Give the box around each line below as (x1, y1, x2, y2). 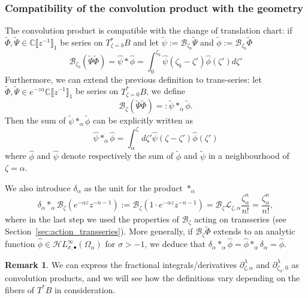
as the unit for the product (84, 181, 183, 194)
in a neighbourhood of (208, 149, 289, 162)
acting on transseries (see (194, 212, 286, 225)
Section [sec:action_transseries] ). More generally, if (5, 225, 193, 237)
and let (133, 36, 159, 49)
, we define (146, 85, 185, 97)
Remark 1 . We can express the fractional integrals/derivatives (5, 258, 237, 270)
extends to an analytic (213, 225, 295, 237)
